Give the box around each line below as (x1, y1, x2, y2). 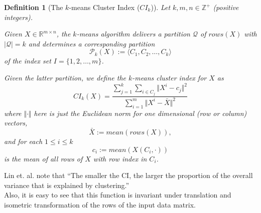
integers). (4, 11, 33, 22)
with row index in (93, 153, 147, 163)
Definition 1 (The (4, 2, 63, 12)
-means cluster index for (132, 72, 207, 82)
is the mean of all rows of (4, 153, 83, 163)
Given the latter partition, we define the (4, 72, 126, 82)
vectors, (4, 117, 28, 128)
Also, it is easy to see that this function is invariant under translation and (4, 189, 231, 200)
